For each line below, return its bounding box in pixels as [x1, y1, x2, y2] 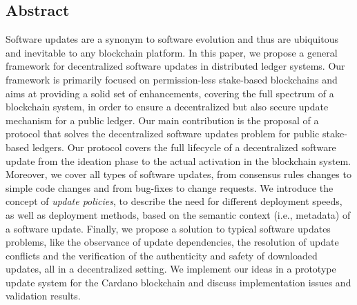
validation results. [6, 288, 81, 303]
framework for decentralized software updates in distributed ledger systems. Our [6, 59, 345, 73]
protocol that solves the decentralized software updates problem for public [6, 126, 320, 141]
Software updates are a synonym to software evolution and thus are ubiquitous [6, 32, 339, 46]
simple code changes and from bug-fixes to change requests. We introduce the [6, 180, 334, 195]
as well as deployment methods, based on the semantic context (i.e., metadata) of [6, 207, 351, 222]
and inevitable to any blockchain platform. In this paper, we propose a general [6, 45, 338, 59]
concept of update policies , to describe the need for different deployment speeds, [6, 194, 342, 208]
